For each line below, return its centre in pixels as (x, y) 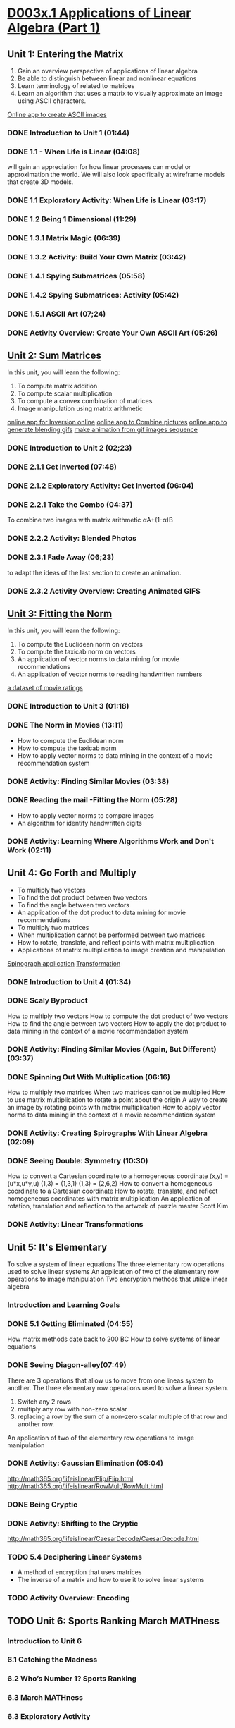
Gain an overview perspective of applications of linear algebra (108, 71)
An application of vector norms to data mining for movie (99, 659)
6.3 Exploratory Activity (49, 1717)
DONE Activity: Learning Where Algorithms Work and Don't (111, 841)
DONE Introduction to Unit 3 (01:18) (68, 706)
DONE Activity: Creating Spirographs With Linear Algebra (107, 1133)
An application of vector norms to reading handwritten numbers (110, 674)
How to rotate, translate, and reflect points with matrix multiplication (116, 942)
